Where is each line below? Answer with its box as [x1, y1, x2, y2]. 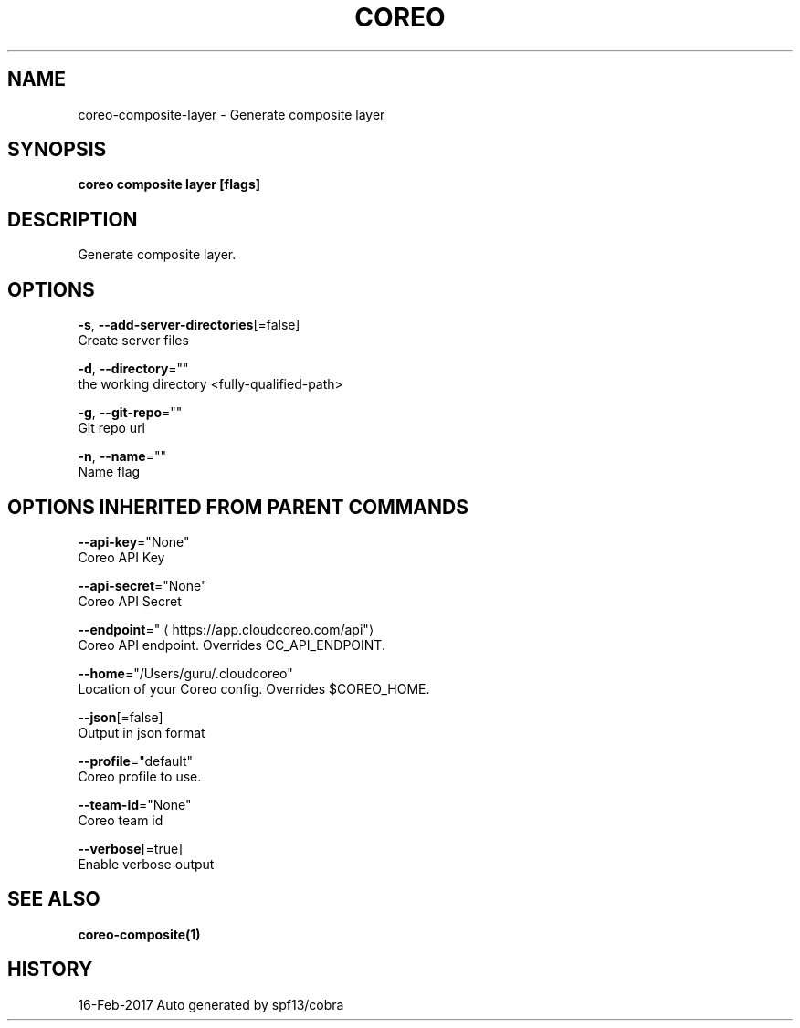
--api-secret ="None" [78, 577, 207, 593]
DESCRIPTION [7, 207, 138, 231]
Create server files [78, 332, 189, 349]
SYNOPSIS [7, 138, 107, 162]
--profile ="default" [78, 752, 193, 769]
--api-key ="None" [78, 533, 190, 550]
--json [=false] [78, 708, 163, 725]
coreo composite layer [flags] [78, 176, 261, 193]
